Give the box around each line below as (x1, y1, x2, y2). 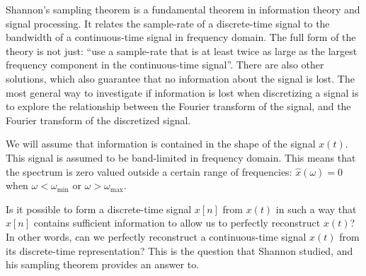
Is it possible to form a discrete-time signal (6, 201, 192, 216)
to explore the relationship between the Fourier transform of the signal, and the (6, 99, 351, 114)
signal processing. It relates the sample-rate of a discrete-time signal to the (6, 16, 330, 30)
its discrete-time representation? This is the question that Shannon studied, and (6, 243, 353, 258)
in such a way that (275, 201, 357, 216)
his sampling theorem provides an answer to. (6, 257, 200, 272)
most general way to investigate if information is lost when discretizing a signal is (6, 85, 359, 100)
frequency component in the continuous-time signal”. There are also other (6, 57, 324, 72)
